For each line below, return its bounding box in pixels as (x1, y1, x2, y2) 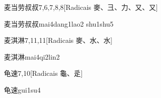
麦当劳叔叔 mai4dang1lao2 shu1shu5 (4, 18, 114, 29)
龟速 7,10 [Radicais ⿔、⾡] (4, 68, 83, 78)
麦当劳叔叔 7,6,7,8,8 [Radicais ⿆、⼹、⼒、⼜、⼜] (4, 2, 158, 12)
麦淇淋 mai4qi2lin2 (4, 51, 60, 62)
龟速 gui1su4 (4, 84, 41, 95)
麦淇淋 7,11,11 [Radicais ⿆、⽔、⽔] (4, 35, 112, 45)
